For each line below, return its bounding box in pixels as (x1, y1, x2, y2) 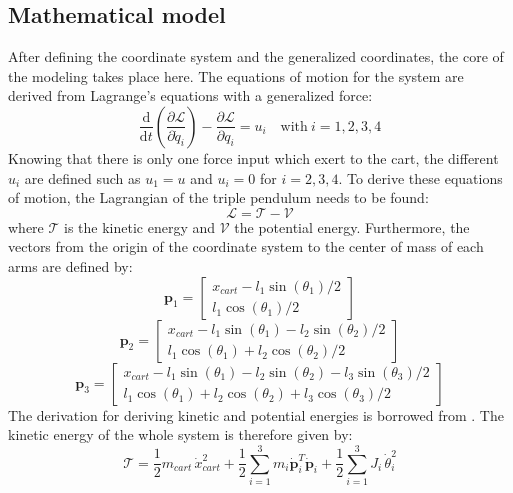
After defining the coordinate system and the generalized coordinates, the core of (8, 46, 504, 67)
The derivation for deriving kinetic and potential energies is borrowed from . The (8, 404, 504, 425)
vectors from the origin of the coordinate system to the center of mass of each (8, 236, 484, 257)
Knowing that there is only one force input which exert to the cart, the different (8, 147, 499, 168)
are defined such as (24, 167, 141, 188)
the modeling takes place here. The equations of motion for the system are (8, 65, 464, 86)
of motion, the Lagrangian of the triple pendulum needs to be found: (8, 187, 429, 208)
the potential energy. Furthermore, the (234, 216, 470, 237)
